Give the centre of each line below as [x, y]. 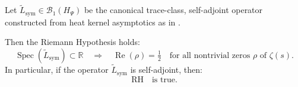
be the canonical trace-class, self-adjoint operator [173, 10]
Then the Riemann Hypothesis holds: [72, 42]
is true [163, 80]
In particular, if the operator [57, 70]
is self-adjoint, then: [166, 70]
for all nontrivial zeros [210, 55]
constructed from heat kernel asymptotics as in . [93, 22]
